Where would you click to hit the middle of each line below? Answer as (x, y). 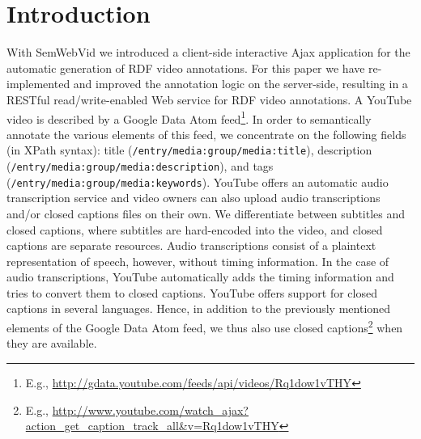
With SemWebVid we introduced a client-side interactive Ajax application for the (208, 52)
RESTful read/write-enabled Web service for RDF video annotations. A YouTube (209, 99)
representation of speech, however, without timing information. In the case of (198, 261)
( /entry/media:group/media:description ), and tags (140, 166)
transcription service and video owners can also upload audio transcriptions (193, 198)
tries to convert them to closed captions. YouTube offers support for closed (192, 292)
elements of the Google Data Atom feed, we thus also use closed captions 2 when (205, 326)
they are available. (52, 343)
